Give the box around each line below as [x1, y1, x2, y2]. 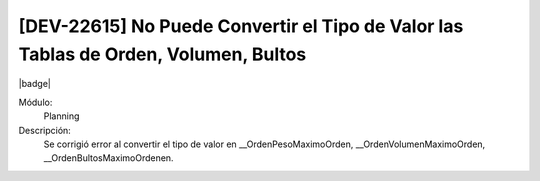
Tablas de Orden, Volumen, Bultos [18, 43, 307, 65]
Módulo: [18, 96, 53, 108]
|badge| [18, 78, 52, 90]
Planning [43, 110, 80, 122]
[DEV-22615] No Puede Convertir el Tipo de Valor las [18, 15, 464, 37]
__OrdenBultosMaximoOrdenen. [43, 152, 174, 164]
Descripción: [18, 124, 72, 136]
